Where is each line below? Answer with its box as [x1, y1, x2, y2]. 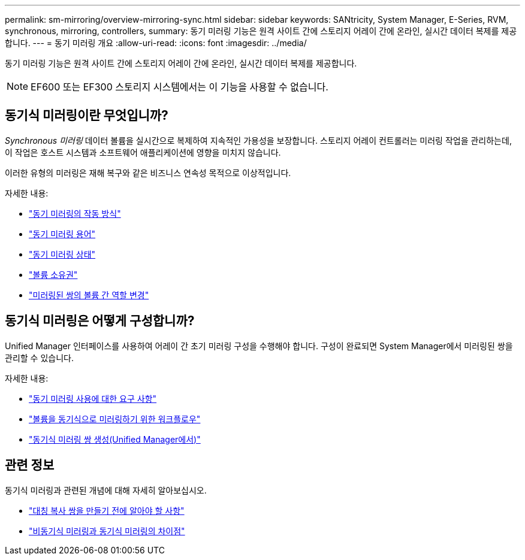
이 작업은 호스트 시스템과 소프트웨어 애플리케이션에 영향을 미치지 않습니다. [5, 147, 281, 158]
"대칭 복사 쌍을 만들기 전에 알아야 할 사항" [29, 505, 185, 516]
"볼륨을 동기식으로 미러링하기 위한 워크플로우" [29, 413, 201, 424]
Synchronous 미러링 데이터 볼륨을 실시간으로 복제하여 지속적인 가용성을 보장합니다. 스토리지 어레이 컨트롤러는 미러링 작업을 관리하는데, [5, 135, 512, 146]
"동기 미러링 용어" [29, 228, 96, 239]
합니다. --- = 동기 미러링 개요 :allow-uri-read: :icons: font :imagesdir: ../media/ [5, 38, 307, 48]
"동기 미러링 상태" [29, 249, 96, 259]
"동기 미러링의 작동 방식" [29, 208, 121, 219]
